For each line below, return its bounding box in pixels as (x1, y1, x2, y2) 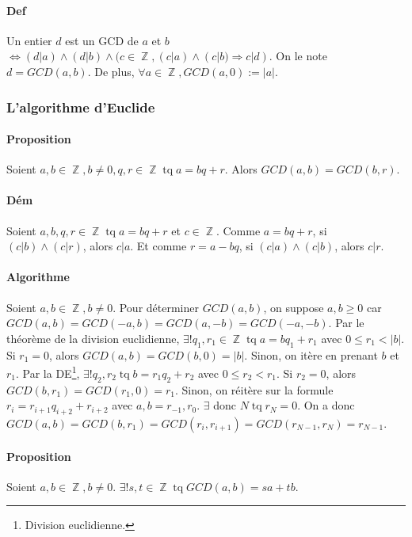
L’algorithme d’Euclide (6, 97, 155, 116)
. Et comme (130, 238, 187, 254)
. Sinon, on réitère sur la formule (175, 381, 334, 398)
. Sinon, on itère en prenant (244, 346, 378, 363)
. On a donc (297, 397, 355, 413)
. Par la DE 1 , (16, 363, 80, 381)
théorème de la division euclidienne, (6, 329, 180, 346)
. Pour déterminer (113, 299, 199, 315)
